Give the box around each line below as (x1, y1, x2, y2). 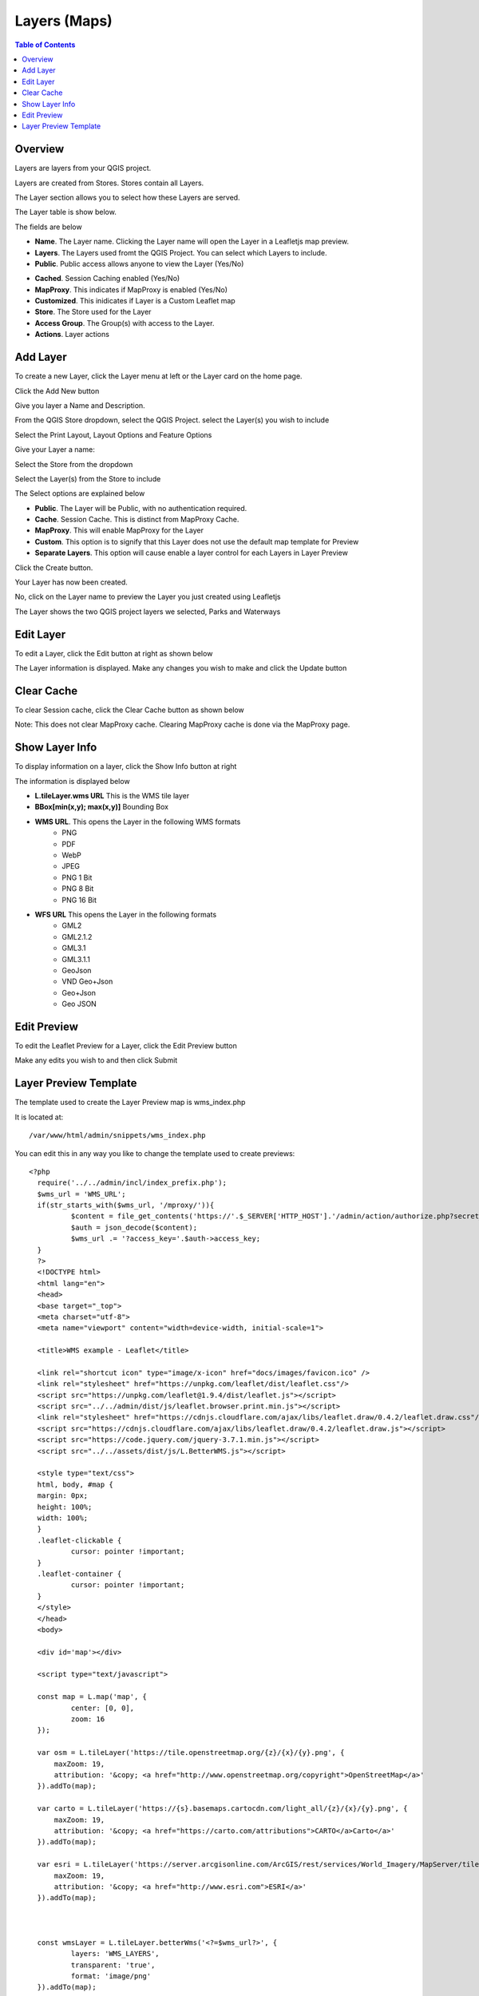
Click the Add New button (14, 386, 100, 395)
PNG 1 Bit (61, 873, 93, 882)
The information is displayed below (14, 776, 131, 786)
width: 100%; (37, 1514, 89, 1523)
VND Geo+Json (61, 976, 113, 986)
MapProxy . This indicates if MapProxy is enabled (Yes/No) (34, 284, 228, 295)
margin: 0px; (37, 1491, 89, 1500)
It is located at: (14, 1112, 64, 1122)
